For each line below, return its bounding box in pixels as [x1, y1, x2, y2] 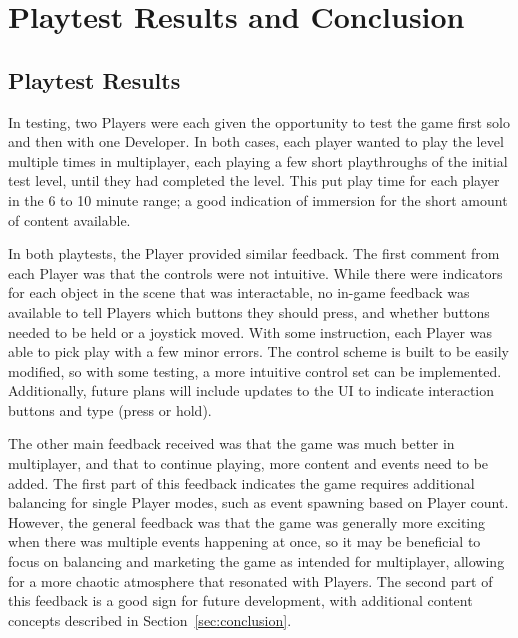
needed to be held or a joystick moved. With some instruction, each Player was [8, 321, 492, 342]
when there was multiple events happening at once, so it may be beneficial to [8, 531, 481, 552]
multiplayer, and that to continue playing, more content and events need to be [8, 453, 489, 474]
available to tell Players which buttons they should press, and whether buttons [8, 301, 490, 322]
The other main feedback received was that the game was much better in [8, 433, 455, 454]
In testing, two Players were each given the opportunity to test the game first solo [8, 111, 510, 132]
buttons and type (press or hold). [8, 399, 212, 420]
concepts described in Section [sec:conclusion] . [8, 609, 292, 630]
